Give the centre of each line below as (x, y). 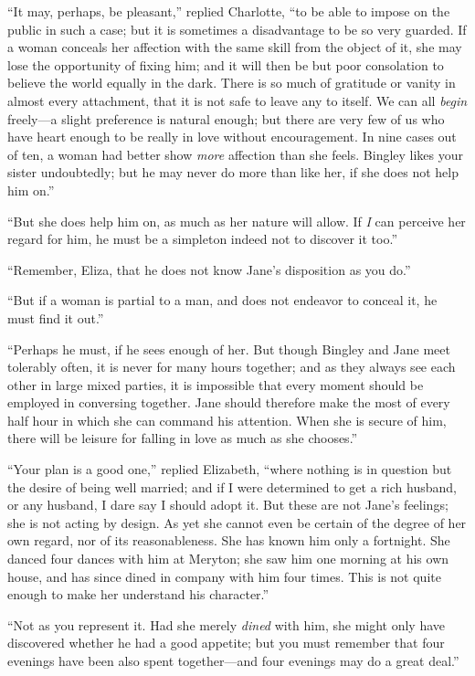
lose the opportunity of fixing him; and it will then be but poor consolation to (226, 64)
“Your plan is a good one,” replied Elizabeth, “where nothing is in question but (230, 469)
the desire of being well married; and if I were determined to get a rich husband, (232, 486)
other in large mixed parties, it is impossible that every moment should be (216, 384)
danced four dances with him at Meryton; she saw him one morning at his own (228, 559)
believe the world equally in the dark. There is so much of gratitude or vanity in (232, 83)
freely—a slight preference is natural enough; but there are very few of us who (226, 118)
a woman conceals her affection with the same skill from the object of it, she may (235, 47)
